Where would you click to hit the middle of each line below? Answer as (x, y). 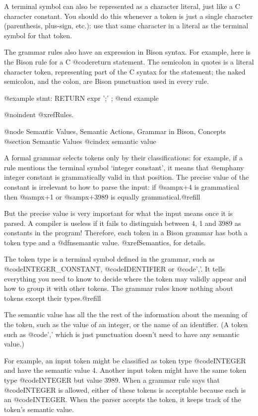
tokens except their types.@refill (53, 298)
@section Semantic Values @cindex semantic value (80, 141)
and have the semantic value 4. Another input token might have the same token (125, 370)
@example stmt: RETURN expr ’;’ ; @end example (81, 98)
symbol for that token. (38, 35)
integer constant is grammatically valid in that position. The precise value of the (127, 177)
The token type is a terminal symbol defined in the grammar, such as (109, 259)
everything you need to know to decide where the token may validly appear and (125, 278)
